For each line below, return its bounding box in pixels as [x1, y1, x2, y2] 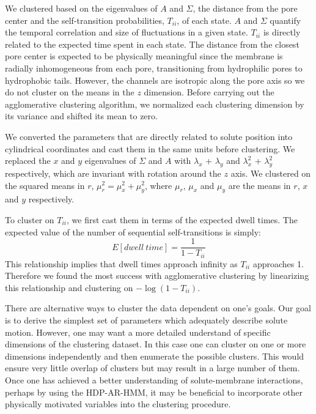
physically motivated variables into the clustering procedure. [5, 397, 231, 410]
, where [144, 179, 172, 191]
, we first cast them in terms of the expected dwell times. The [67, 213, 298, 226]
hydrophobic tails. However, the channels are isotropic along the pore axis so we [5, 73, 305, 86]
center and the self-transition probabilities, [5, 13, 164, 26]
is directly [263, 26, 301, 39]
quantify [270, 13, 301, 26]
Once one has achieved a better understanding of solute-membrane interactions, [5, 373, 303, 386]
